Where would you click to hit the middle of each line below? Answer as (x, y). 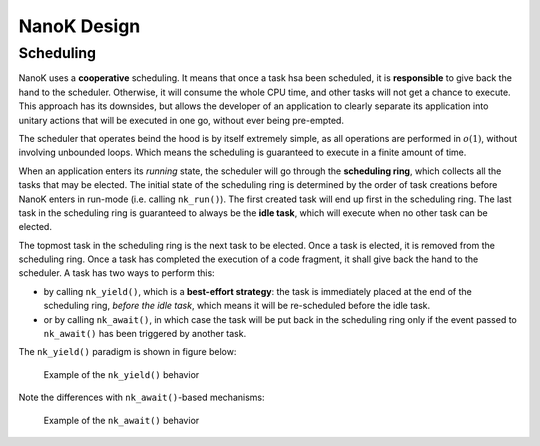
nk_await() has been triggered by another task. (145, 334)
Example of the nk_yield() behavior (121, 374)
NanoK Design (79, 26)
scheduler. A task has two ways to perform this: (116, 273)
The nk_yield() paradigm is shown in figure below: (127, 352)
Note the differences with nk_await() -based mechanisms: (141, 397)
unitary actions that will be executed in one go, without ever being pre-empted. (181, 120)
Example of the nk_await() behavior (121, 420)
